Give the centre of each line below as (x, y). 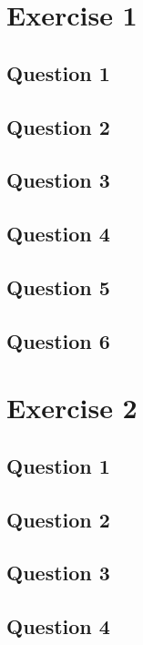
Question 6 (58, 340)
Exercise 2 (72, 408)
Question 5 (58, 287)
